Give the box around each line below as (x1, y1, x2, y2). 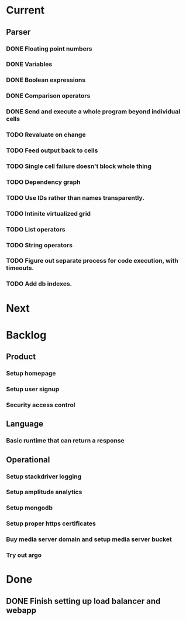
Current (6, 4, 45, 17)
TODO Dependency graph (6, 177, 81, 186)
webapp (6, 605, 37, 615)
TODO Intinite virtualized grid (6, 209, 91, 217)
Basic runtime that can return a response (6, 437, 125, 445)
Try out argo (6, 551, 42, 559)
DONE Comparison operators (6, 92, 91, 100)
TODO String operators (6, 241, 73, 249)
